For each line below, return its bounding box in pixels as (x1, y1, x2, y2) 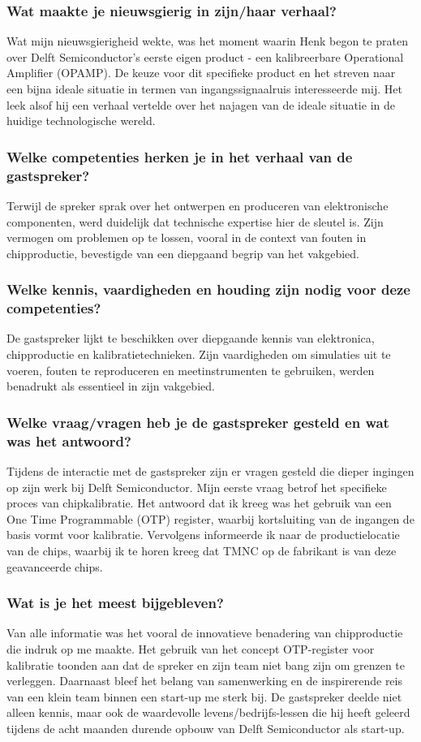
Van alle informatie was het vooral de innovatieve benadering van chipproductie (6, 624, 403, 641)
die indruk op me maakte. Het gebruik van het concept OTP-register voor (6, 640, 375, 657)
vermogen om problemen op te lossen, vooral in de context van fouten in (6, 229, 367, 246)
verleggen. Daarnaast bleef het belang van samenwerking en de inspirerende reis (6, 672, 402, 689)
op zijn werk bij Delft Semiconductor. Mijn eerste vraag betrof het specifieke (6, 478, 387, 495)
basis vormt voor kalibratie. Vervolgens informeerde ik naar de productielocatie (6, 526, 400, 543)
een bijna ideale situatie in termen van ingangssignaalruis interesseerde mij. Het (6, 80, 402, 97)
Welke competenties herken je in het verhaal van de (6, 146, 353, 166)
